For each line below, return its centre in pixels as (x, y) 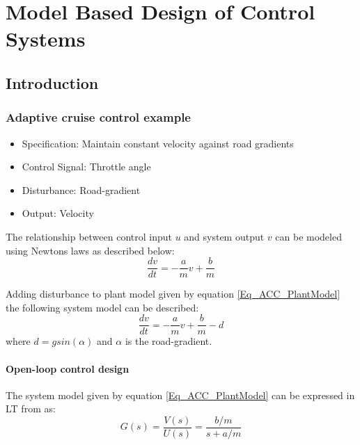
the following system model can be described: (102, 307)
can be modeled (308, 236)
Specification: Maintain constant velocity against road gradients (158, 143)
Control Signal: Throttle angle (86, 167)
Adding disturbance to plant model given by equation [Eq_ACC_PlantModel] (173, 294)
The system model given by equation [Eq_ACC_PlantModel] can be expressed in (180, 395)
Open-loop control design (68, 368)
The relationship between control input (89, 236)
